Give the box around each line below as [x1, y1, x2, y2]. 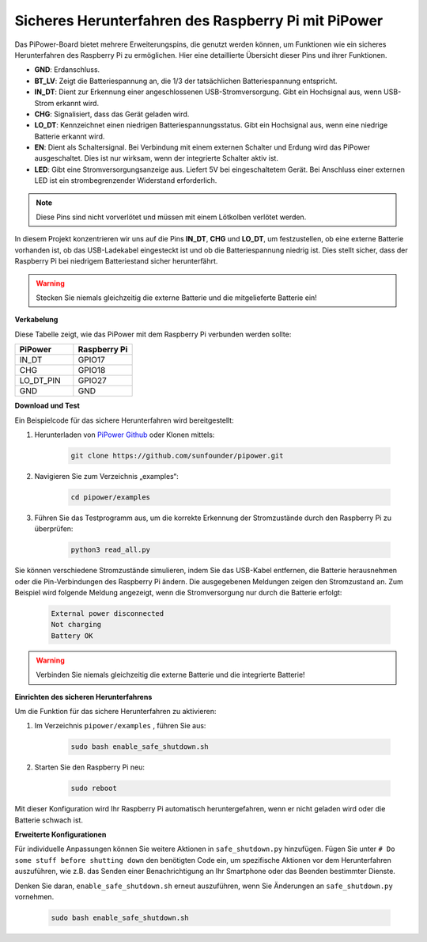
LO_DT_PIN [19, 375, 61, 386]
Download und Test [14, 401, 81, 411]
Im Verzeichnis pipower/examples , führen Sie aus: [34, 721, 206, 731]
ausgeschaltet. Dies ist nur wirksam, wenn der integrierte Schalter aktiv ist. [34, 154, 278, 163]
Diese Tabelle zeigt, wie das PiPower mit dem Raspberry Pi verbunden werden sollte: [14, 329, 292, 339]
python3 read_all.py [70, 545, 150, 554]
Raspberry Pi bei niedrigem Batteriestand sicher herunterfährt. [14, 256, 218, 266]
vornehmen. [14, 891, 55, 902]
